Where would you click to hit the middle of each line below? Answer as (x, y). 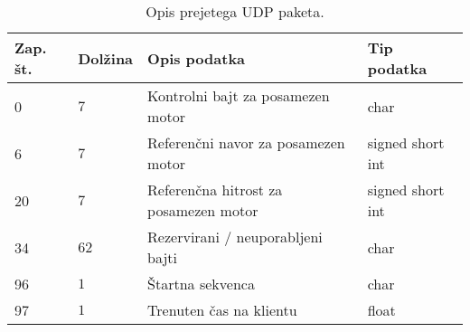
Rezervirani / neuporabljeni (235, 237)
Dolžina (106, 58)
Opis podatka (197, 58)
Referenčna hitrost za (215, 190)
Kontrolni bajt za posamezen (239, 95)
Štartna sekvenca (201, 284)
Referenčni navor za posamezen (246, 142)
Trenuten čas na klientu (222, 310)
